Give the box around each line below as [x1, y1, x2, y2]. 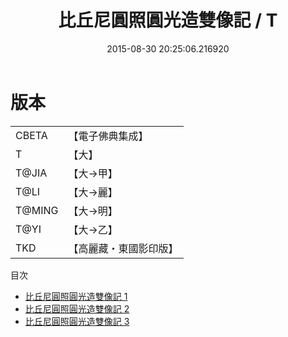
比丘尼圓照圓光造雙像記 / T [58, 9, 278, 32]
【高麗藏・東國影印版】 [68, 241, 179, 255]
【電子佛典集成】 [68, 129, 149, 143]
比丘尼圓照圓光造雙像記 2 [24, 302, 130, 315]
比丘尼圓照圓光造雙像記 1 [24, 290, 128, 302]
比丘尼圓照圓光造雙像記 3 [24, 315, 130, 327]
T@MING [15, 203, 59, 217]
